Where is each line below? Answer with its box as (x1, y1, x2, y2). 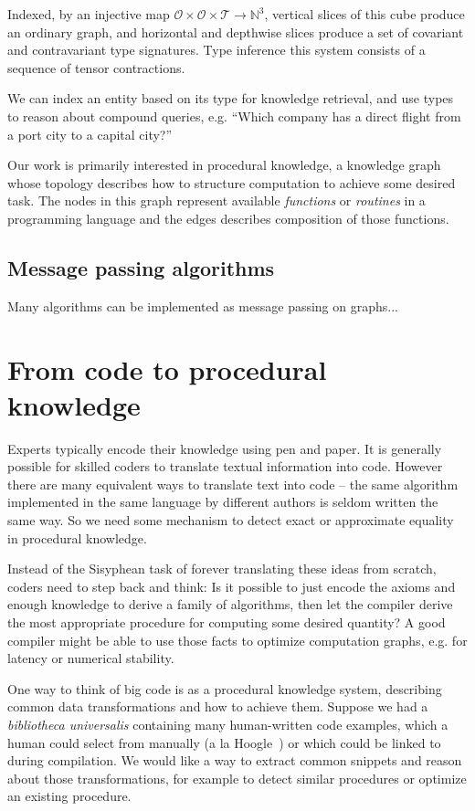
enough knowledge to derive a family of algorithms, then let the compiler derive (7, 595, 453, 614)
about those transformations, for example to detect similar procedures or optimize (7, 768, 467, 787)
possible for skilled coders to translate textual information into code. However (7, 457, 443, 476)
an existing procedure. (7, 786, 132, 806)
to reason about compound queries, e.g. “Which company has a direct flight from (7, 106, 461, 125)
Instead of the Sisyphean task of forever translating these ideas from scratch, (7, 559, 437, 578)
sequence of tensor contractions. (7, 58, 185, 77)
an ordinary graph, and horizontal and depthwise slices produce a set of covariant (7, 22, 464, 41)
